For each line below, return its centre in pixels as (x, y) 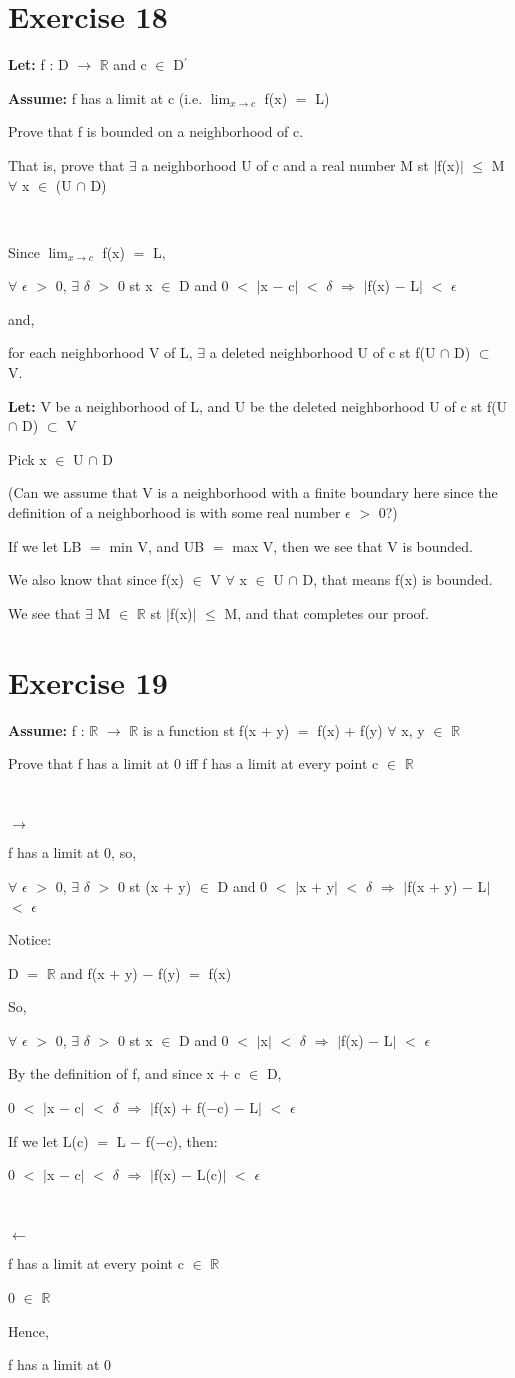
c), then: (192, 1140)
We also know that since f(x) (96, 579)
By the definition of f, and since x (111, 1073)
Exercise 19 (88, 681)
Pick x (27, 458)
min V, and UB (157, 545)
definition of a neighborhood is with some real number (174, 512)
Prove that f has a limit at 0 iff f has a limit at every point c (193, 763)
